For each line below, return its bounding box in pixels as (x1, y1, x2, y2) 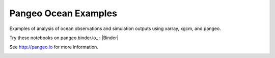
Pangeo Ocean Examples (9, 8, 117, 19)
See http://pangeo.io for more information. (9, 44, 99, 50)
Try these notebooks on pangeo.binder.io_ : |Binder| (9, 35, 119, 41)
